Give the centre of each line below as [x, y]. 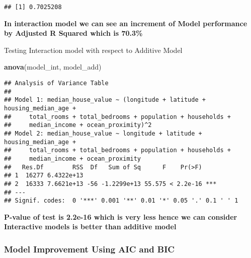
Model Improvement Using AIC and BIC [89, 249]
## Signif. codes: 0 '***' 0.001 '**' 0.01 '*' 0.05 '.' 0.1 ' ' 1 [121, 201]
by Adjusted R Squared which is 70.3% [73, 33]
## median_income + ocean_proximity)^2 [78, 125]
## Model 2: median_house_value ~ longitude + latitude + [103, 133]
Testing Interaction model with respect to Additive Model [93, 50]
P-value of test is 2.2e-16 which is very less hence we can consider [121, 216]
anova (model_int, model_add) [53, 67]
